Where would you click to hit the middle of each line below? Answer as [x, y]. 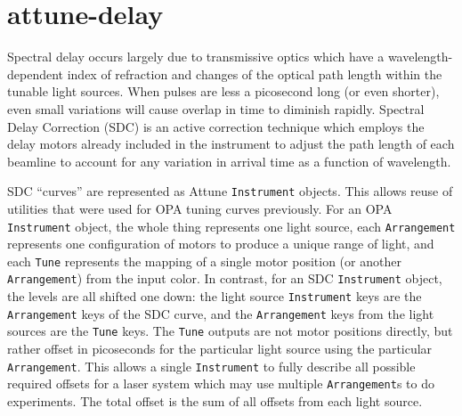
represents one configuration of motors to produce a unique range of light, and [221, 244]
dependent [36, 73]
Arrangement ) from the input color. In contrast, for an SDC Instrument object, [225, 278]
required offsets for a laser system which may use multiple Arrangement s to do [221, 383]
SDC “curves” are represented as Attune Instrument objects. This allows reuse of [230, 191]
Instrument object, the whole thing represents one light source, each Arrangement [231, 226]
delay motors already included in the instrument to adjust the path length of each [231, 144]
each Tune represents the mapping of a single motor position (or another [204, 261]
